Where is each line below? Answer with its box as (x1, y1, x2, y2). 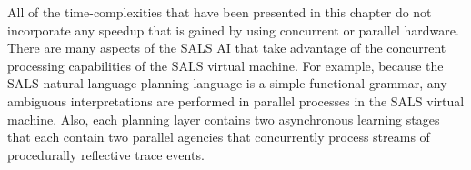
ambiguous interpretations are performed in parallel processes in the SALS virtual (7, 91, 465, 110)
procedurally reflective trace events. (7, 145, 205, 164)
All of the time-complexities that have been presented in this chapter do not (7, 3, 432, 21)
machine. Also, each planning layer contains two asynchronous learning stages (7, 109, 440, 128)
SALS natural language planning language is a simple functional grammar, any (7, 74, 447, 93)
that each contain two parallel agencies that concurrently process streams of (7, 127, 430, 146)
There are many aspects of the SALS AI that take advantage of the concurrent (7, 38, 446, 57)
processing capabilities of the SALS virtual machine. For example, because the (7, 55, 444, 75)
